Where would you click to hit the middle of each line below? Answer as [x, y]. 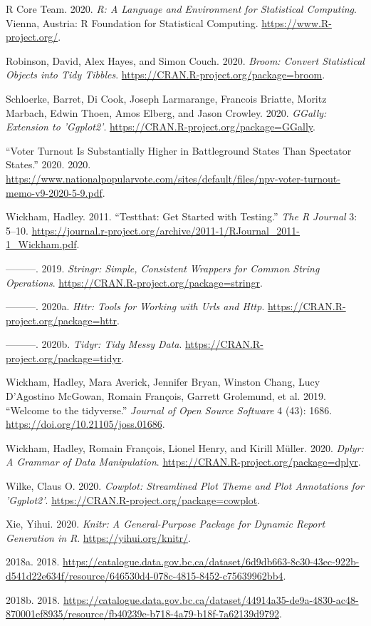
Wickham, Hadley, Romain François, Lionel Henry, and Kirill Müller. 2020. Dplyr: [185, 447]
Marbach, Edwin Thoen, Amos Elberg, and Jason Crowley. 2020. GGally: [166, 112]
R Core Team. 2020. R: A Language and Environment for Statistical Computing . [181, 9]
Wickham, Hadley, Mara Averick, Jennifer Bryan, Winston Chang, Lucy [163, 382]
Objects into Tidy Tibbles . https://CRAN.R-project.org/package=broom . [166, 75]
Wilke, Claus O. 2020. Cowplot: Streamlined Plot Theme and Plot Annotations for [185, 486]
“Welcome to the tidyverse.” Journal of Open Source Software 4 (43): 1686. [169, 410]
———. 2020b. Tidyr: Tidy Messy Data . [94, 344]
